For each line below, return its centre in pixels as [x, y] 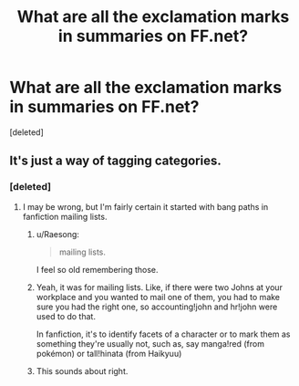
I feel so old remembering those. [97, 269]
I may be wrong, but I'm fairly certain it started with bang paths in [145, 206]
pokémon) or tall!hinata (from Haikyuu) [109, 353]
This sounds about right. [82, 370]
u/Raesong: [58, 234]
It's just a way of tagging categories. [115, 161]
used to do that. [66, 316]
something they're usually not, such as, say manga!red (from [150, 343]
